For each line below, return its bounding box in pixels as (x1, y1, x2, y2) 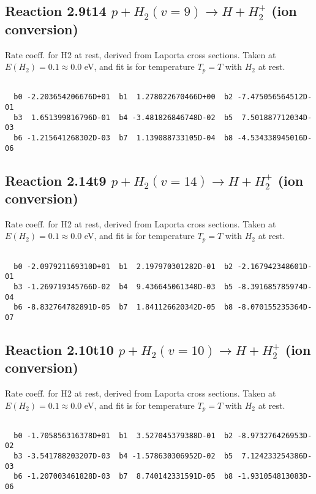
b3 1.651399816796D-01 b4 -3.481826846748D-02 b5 (13, 113, 233, 122)
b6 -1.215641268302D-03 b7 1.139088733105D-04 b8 (13, 133, 233, 142)
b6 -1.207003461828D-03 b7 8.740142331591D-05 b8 (13, 472, 233, 481)
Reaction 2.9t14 (5, 1, 107, 20)
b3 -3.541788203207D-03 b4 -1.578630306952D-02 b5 (13, 452, 233, 461)
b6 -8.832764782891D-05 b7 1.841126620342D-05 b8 (13, 303, 233, 312)
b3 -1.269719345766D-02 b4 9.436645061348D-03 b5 (13, 282, 233, 291)
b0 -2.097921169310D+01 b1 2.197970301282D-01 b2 (13, 262, 233, 271)
